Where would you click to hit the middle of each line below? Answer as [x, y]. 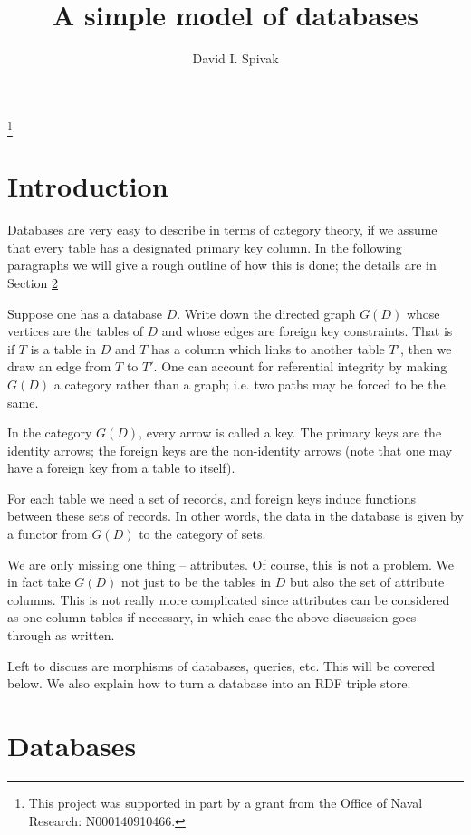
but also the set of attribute [367, 582]
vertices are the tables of [75, 331]
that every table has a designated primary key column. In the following [205, 247]
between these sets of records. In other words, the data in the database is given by [235, 516]
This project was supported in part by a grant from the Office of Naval [226, 802]
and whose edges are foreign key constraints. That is [307, 331]
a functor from [48, 534]
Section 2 [33, 282]
